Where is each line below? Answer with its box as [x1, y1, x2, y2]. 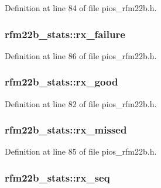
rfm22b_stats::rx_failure [5, 26, 125, 41]
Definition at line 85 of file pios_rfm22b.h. [5, 145, 157, 158]
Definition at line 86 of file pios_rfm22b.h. [5, 49, 157, 61]
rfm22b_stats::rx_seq [5, 170, 110, 184]
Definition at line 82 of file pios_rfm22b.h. [5, 97, 157, 110]
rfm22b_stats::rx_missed [5, 122, 127, 137]
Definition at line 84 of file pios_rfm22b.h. [5, 2, 157, 13]
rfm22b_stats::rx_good [5, 74, 118, 89]
